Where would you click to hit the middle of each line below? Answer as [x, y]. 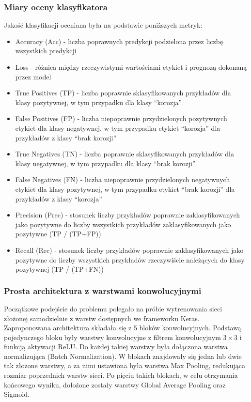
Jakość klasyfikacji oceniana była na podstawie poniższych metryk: [103, 25]
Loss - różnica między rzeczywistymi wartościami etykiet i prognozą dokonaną [131, 67]
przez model [33, 76]
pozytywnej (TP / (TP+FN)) [60, 269]
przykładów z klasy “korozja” [59, 198]
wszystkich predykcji [46, 51]
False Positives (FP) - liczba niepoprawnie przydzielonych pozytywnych [121, 118]
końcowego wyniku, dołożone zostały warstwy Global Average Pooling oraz [115, 384]
